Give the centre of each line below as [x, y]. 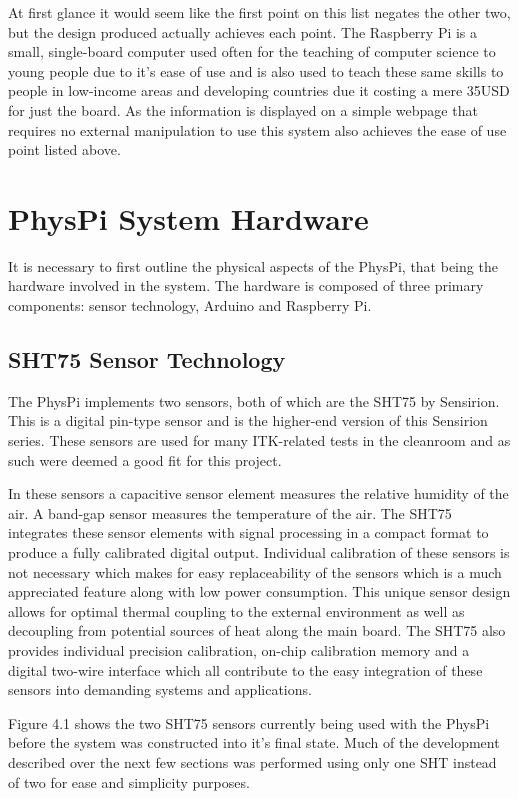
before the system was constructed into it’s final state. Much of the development [254, 742]
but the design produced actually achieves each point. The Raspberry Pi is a [243, 31]
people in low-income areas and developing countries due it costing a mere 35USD [259, 90]
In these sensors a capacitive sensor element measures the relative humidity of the [258, 493]
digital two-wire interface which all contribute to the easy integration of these [245, 669]
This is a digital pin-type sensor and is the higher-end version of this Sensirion [248, 420]
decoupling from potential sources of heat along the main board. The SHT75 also [257, 630]
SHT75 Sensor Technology [147, 359]
